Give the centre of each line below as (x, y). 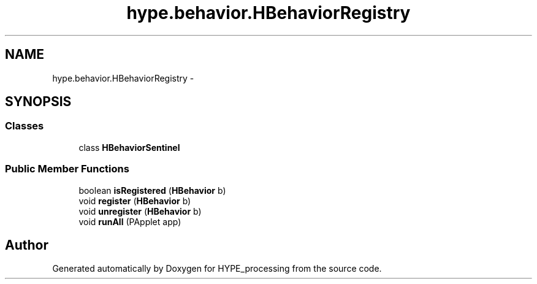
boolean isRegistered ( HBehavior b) (152, 190)
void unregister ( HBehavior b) (140, 211)
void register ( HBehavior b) (135, 201)
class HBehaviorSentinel (129, 147)
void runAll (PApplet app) (130, 221)
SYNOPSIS (38, 102)
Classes (25, 126)
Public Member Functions (67, 169)
